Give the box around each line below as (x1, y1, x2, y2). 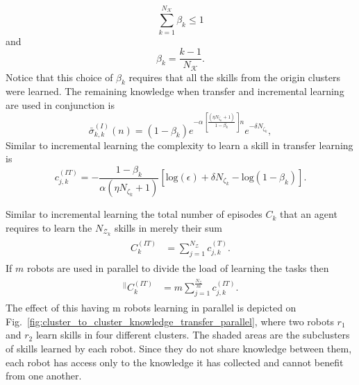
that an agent (280, 207, 337, 221)
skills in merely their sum (114, 221, 223, 235)
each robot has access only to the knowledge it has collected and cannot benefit (6, 354, 344, 369)
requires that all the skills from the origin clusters (128, 69, 340, 84)
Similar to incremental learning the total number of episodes (6, 207, 262, 221)
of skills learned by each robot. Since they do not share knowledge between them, (6, 341, 352, 356)
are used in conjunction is (6, 98, 115, 112)
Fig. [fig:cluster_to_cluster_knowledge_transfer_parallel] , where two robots (6, 314, 334, 328)
